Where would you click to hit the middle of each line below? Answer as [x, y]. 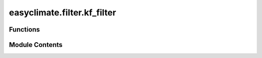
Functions [25, 29]
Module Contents [36, 45]
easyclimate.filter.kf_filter [63, 12]
